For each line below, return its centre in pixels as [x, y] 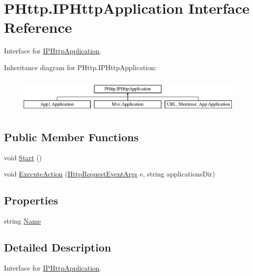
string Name [23, 221]
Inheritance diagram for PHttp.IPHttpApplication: [80, 67]
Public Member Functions [71, 137]
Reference [38, 27]
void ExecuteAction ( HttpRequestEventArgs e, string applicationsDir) [110, 174]
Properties [31, 200]
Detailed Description [58, 247]
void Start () [23, 157]
